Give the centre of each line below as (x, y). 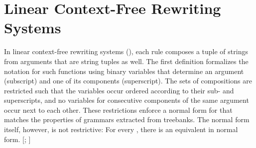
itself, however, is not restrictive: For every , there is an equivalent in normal (121, 129)
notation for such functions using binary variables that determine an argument (124, 71)
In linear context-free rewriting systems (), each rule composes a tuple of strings (126, 51)
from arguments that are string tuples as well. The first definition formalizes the (126, 61)
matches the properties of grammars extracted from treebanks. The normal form (127, 119)
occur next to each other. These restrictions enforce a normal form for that (118, 110)
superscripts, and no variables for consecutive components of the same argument (127, 100)
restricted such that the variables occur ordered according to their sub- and (119, 90)
